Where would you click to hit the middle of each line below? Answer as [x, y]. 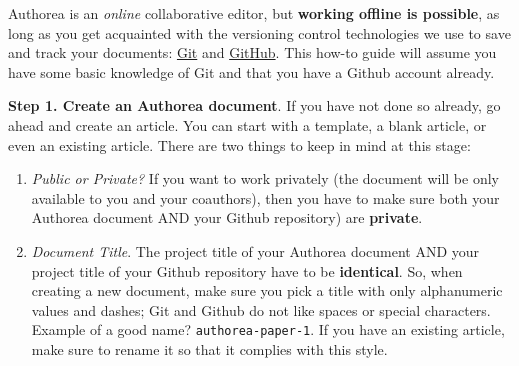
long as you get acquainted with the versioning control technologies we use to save [259, 32]
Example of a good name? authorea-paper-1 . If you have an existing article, [268, 329]
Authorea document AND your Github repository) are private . [227, 217]
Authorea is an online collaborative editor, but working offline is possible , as [254, 13]
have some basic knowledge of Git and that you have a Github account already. [251, 71]
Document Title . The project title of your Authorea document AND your [255, 250]
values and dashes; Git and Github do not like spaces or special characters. [261, 309]
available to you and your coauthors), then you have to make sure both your [265, 197]
